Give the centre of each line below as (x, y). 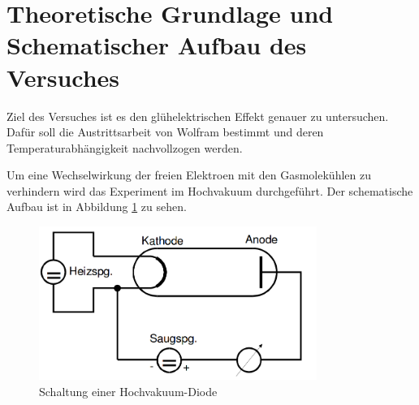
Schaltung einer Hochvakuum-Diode (128, 391)
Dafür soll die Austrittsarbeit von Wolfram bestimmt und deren (165, 132)
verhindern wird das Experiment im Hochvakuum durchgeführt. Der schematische (210, 190)
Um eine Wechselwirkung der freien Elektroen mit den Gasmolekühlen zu (189, 175)
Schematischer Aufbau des (157, 45)
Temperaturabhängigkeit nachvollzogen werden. (125, 147)
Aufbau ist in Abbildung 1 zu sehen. (97, 207)
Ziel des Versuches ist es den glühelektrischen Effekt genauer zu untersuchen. (198, 116)
